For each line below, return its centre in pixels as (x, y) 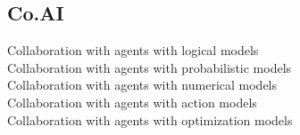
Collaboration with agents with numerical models (142, 85)
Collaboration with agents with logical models (133, 50)
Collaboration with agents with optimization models (150, 119)
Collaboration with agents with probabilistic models (150, 67)
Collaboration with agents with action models (132, 102)
